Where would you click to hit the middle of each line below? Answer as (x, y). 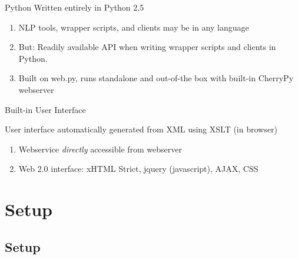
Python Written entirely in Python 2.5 (74, 7)
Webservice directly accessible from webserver (100, 149)
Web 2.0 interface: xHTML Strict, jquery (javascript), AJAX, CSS (138, 169)
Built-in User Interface (45, 109)
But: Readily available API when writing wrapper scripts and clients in (147, 47)
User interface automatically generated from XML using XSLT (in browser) (141, 129)
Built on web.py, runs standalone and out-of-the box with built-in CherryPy (156, 78)
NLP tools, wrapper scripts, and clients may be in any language (134, 27)
